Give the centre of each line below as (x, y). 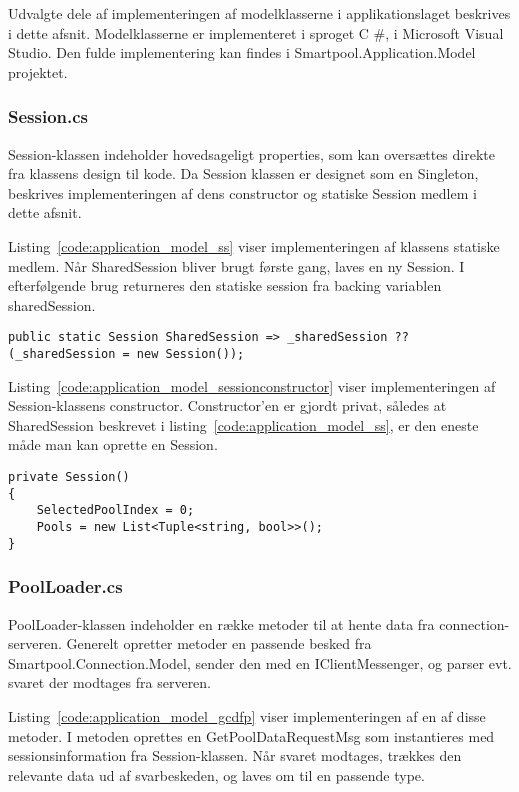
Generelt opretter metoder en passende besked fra (219, 643)
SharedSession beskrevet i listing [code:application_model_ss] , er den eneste (243, 424)
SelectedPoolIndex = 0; (115, 510)
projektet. (38, 71)
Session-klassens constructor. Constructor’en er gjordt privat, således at (227, 405)
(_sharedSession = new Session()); (126, 354)
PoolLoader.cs (65, 586)
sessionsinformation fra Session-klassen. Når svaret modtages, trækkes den (235, 755)
